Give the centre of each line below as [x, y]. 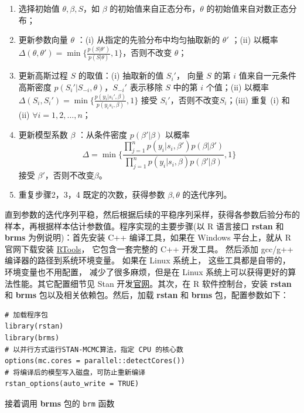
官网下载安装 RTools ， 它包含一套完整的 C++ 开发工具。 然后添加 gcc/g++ [149, 248]
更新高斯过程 [43, 75]
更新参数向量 [43, 40]
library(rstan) [34, 326]
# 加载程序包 [26, 315]
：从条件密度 [103, 134]
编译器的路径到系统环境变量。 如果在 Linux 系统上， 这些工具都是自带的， [148, 260]
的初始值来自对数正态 [247, 8]
